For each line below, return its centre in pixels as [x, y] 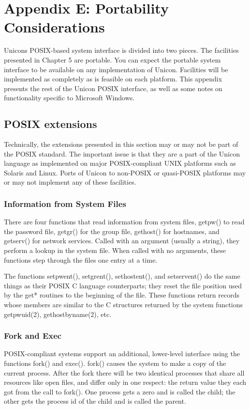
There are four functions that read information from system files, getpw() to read [124, 222]
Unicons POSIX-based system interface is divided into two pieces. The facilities [121, 50]
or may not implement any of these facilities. [70, 182]
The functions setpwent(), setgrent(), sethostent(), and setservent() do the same [122, 276]
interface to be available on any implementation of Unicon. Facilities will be [116, 69]
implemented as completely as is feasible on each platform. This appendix [113, 79]
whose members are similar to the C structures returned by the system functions [123, 305]
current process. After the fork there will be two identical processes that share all [124, 372]
